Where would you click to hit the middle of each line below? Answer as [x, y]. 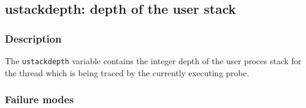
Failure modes [40, 99]
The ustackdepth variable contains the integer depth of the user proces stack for [153, 61]
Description [33, 38]
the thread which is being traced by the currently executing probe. [127, 72]
